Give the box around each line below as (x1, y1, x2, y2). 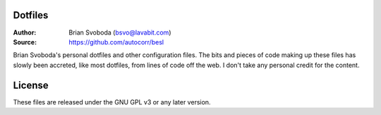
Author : (13, 28, 37, 37)
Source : (13, 37, 37, 46)
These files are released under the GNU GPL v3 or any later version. (13, 97, 211, 106)
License (13, 79, 49, 91)
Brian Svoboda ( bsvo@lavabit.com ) (68, 28, 171, 37)
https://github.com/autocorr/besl (68, 37, 164, 46)
